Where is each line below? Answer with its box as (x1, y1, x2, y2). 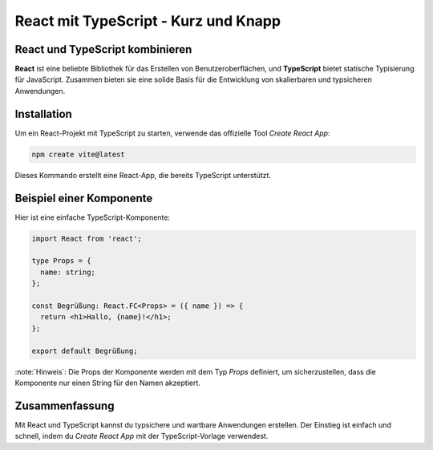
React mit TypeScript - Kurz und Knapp (14, 12, 281, 30)
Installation (14, 107, 72, 120)
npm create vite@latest (31, 149, 126, 159)
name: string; (40, 267, 96, 277)
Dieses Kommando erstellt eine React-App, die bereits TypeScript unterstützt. (14, 170, 272, 180)
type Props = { (31, 257, 91, 266)
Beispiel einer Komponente (14, 191, 153, 205)
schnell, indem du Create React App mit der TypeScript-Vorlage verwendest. (14, 432, 269, 441)
